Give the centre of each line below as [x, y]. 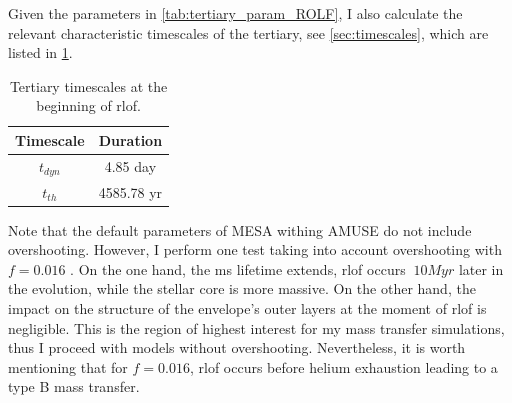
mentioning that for [68, 366]
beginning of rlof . [88, 105]
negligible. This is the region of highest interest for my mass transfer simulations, [256, 327]
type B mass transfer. [74, 386]
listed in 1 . [40, 52]
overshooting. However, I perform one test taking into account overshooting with [255, 249]
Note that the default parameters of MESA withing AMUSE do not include [240, 229]
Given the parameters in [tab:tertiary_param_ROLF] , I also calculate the [235, 13]
